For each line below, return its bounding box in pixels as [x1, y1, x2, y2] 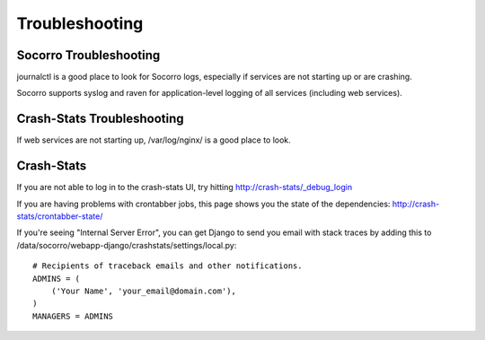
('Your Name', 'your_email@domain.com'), [50, 286, 237, 296]
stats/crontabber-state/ [16, 211, 103, 222]
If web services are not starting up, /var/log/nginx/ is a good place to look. [16, 135, 291, 145]
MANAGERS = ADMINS [32, 310, 114, 321]
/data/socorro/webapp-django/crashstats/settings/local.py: [16, 240, 237, 250]
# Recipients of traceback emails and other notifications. [32, 261, 303, 271]
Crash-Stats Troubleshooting [16, 111, 184, 126]
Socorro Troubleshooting [16, 48, 161, 63]
